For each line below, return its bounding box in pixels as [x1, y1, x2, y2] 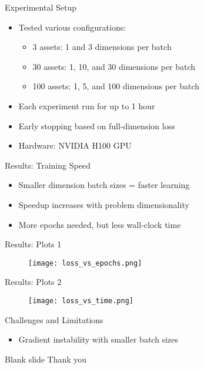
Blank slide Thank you [5, 353, 87, 365]
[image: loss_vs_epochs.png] [28, 259, 142, 267]
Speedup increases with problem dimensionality [18, 198, 189, 210]
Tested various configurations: [18, 21, 126, 33]
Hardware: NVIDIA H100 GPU [18, 139, 132, 152]
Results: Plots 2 [5, 276, 62, 288]
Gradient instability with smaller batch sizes [18, 333, 178, 345]
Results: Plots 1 [5, 238, 62, 250]
